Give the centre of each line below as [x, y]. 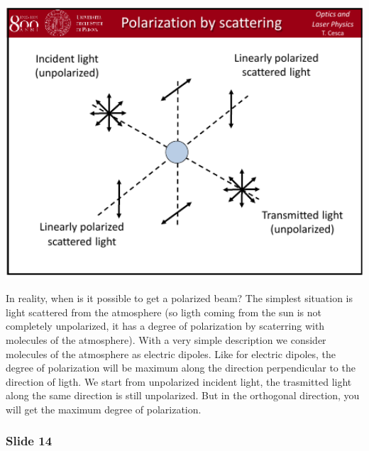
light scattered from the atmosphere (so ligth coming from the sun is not [164, 312]
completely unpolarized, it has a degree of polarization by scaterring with [165, 326]
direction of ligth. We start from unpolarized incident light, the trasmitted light [179, 381]
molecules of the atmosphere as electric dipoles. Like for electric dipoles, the [171, 353]
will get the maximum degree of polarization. [104, 409]
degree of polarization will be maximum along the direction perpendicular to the [181, 368]
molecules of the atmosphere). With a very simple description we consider [166, 339]
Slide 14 [29, 441]
